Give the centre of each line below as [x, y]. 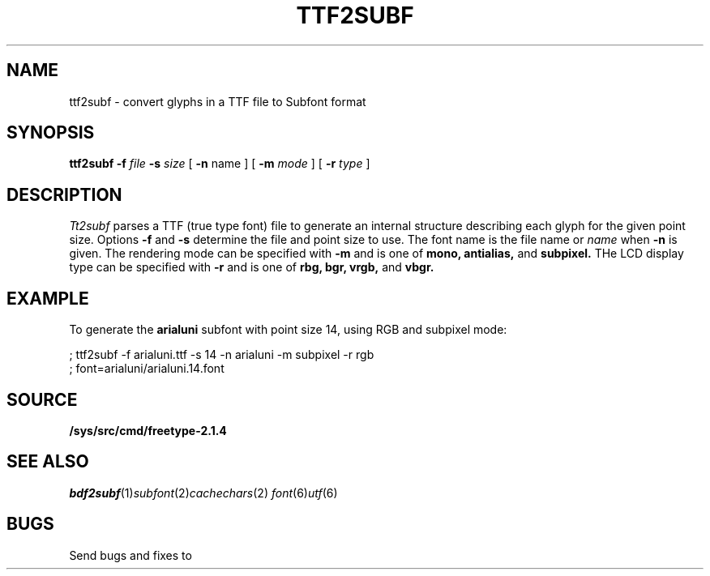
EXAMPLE [48, 298]
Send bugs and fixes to [130, 555]
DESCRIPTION [64, 194]
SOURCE [42, 399]
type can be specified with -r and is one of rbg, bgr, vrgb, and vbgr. [252, 267]
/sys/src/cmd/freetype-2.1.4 [148, 430]
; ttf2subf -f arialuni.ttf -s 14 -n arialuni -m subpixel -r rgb [222, 355]
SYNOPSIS [51, 133]
